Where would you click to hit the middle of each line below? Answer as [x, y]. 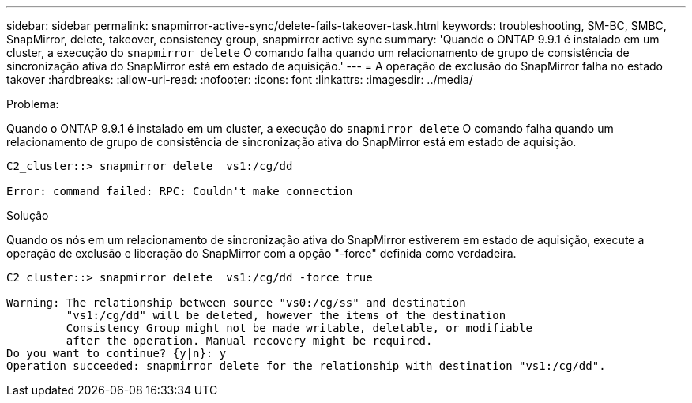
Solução [28, 215]
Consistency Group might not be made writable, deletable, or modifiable [299, 328]
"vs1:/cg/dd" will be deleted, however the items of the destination [286, 315]
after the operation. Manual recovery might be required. [249, 341]
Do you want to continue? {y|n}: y [117, 353]
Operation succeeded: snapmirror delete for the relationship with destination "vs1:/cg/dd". [306, 366]
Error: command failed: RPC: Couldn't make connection [180, 191]
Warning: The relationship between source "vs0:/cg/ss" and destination [236, 303]
